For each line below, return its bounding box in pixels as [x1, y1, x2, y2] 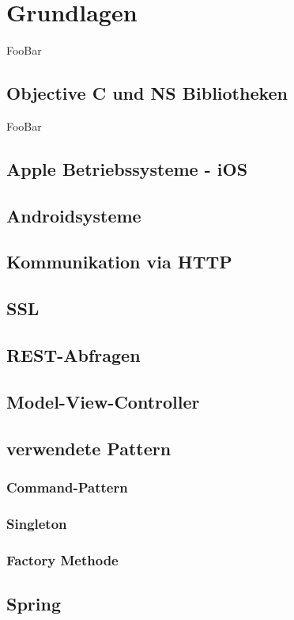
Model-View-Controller [6, 389, 200, 413]
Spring [6, 591, 61, 615]
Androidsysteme [6, 203, 141, 227]
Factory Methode [6, 550, 119, 569]
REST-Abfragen [6, 343, 141, 367]
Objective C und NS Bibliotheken [6, 81, 288, 105]
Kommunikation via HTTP [6, 249, 232, 274]
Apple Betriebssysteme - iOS [6, 156, 248, 181]
